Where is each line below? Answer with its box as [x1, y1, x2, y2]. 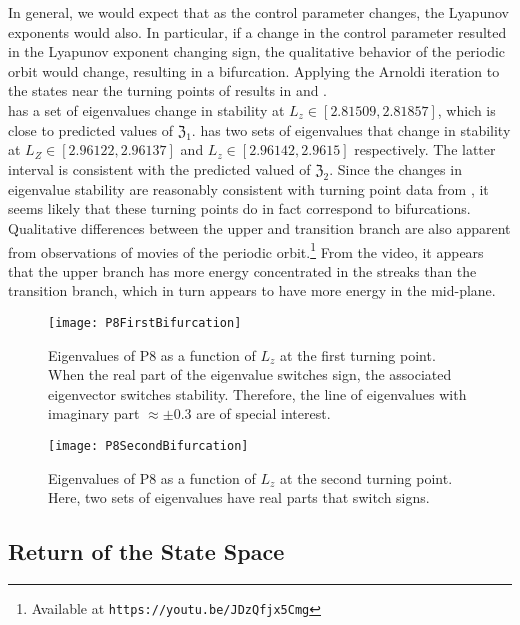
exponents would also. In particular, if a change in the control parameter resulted [8, 21, 507, 42]
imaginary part [48, 403, 140, 424]
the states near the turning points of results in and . [8, 80, 328, 101]
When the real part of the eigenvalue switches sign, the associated [48, 364, 452, 385]
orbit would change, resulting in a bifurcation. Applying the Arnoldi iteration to [8, 60, 500, 81]
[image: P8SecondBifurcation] [48, 439, 249, 453]
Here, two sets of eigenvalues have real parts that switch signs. [48, 487, 430, 508]
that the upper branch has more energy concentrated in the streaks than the [8, 260, 477, 281]
